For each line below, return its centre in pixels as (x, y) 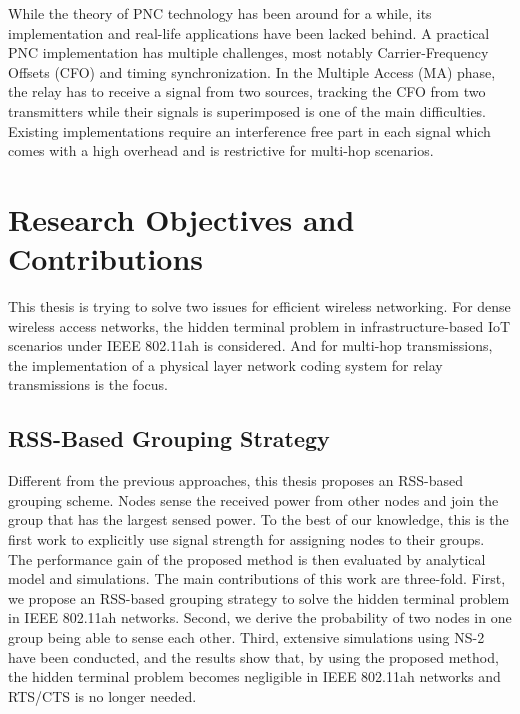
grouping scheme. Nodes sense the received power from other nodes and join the (253, 499)
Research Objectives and (181, 218)
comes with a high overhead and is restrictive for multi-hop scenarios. (221, 150)
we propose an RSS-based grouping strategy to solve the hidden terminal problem (259, 597)
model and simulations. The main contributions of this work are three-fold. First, (257, 578)
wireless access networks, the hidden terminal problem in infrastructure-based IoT (259, 325)
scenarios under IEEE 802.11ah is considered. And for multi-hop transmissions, (250, 345)
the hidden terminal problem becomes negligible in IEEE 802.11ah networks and (254, 676)
